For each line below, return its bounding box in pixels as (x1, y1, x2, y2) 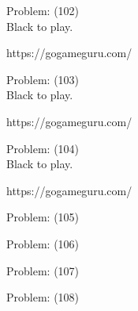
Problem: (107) (6, 262, 80, 278)
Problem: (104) (6, 140, 80, 156)
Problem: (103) (6, 71, 80, 87)
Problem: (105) (6, 209, 80, 225)
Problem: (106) (6, 235, 80, 251)
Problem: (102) (6, 2, 80, 18)
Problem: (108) (6, 289, 80, 305)
